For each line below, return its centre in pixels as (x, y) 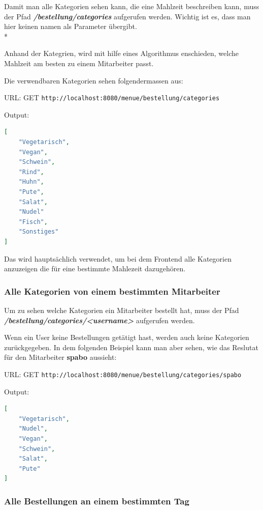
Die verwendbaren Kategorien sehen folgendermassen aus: (94, 80)
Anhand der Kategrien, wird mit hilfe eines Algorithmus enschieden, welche (121, 53)
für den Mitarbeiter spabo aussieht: (60, 357)
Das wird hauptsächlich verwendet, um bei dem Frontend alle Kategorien (118, 258)
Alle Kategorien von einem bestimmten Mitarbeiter (112, 291)
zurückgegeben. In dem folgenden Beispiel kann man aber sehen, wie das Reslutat (131, 347)
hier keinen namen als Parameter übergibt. (71, 26)
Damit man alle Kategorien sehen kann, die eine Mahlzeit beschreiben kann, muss (132, 6)
